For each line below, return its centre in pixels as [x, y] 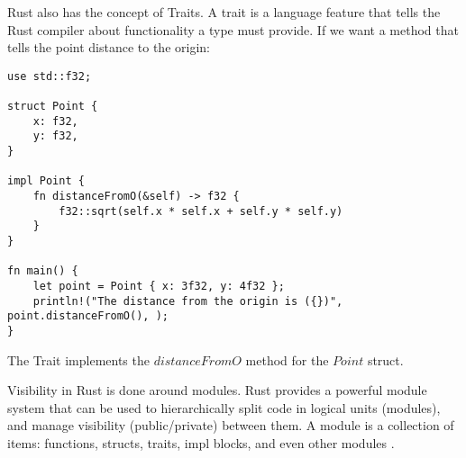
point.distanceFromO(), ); [88, 316]
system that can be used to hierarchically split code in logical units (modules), [224, 407]
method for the [287, 359]
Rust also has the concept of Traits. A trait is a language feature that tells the [224, 12]
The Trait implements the [78, 359]
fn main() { [43, 271]
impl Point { [46, 181]
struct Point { [53, 107]
